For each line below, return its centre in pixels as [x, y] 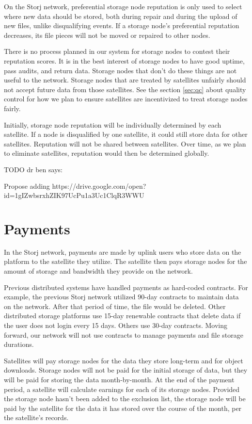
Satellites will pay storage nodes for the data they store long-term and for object [124, 360]
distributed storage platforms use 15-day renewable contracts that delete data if [122, 316]
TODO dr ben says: [33, 169]
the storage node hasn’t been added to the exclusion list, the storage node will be [125, 399]
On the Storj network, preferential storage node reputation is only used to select [123, 6]
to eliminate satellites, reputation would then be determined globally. [107, 153]
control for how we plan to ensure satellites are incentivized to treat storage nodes [126, 99]
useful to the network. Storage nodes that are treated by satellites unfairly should [125, 80]
